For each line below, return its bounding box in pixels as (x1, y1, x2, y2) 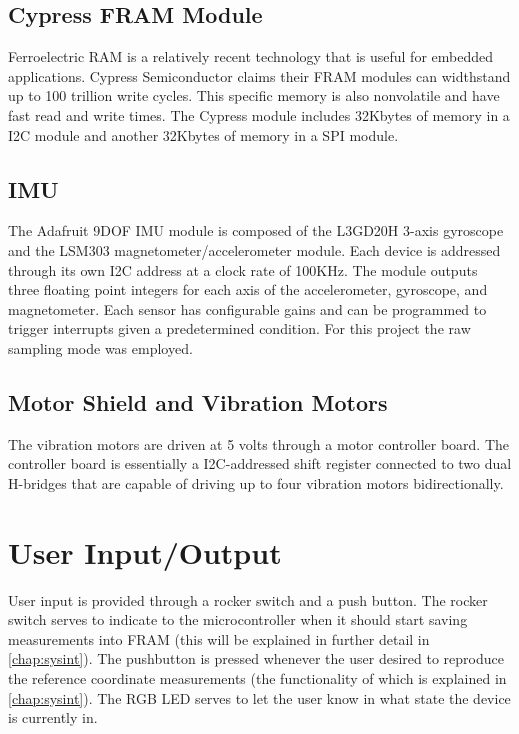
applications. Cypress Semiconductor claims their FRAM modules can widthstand (8, 65, 511, 86)
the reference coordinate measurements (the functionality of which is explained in (8, 668, 507, 689)
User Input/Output (8, 531, 282, 572)
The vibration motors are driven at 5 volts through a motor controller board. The (8, 433, 510, 454)
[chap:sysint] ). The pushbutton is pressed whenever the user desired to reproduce (8, 648, 504, 669)
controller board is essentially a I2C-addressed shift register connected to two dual (8, 453, 512, 474)
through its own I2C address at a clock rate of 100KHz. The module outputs (8, 259, 478, 280)
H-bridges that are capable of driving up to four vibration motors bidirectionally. (8, 472, 504, 493)
